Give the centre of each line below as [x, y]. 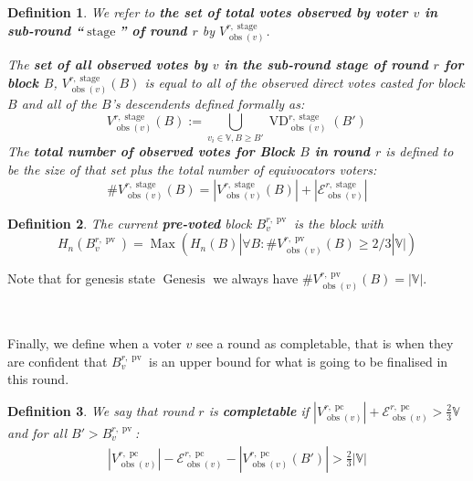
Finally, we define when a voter [95, 343]
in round [342, 151]
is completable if [259, 410]
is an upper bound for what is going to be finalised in [299, 361]
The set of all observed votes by [108, 64]
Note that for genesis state [82, 278]
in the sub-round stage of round [326, 64]
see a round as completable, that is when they [325, 343]
